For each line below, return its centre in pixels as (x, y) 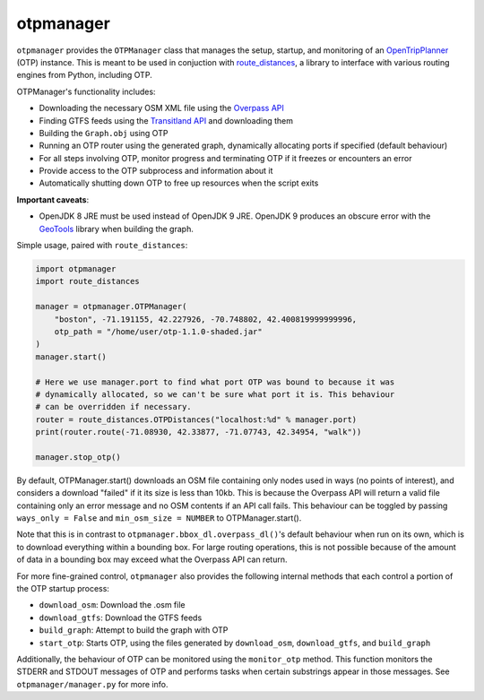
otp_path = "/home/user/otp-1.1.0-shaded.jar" (159, 331)
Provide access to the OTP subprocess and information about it (156, 171)
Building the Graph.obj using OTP (104, 133)
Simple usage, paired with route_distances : (102, 246)
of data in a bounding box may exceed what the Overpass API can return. (152, 559)
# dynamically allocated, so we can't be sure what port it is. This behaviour (215, 394)
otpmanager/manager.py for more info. (92, 684)
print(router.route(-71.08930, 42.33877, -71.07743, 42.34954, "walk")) (199, 432)
